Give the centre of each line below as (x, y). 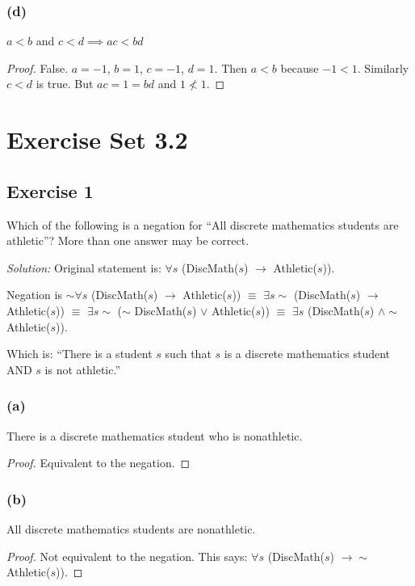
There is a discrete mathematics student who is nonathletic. (155, 435)
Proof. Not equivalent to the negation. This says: (127, 556)
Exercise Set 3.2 (97, 139)
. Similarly (383, 67)
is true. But (65, 84)
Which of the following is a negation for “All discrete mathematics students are (203, 224)
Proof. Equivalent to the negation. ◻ (99, 463)
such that (188, 354)
